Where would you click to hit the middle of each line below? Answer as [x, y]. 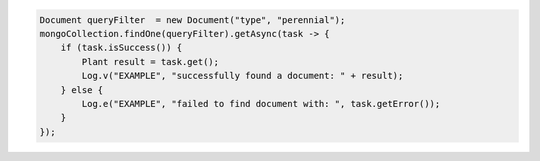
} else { [82, 89]
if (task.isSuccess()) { [121, 48]
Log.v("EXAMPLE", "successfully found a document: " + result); [242, 76]
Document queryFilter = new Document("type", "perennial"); [192, 19]
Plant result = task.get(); [150, 61]
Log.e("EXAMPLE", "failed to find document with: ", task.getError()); [261, 103]
